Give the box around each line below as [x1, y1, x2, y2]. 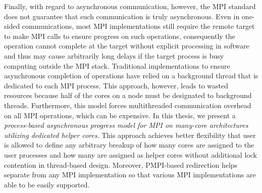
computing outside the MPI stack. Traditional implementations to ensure [4, 60, 230, 71]
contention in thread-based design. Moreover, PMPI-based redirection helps [4, 159, 238, 170]
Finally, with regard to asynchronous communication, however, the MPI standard [4, 1, 256, 11]
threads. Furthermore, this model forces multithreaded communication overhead [4, 100, 251, 110]
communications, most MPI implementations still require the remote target [22, 21, 255, 31]
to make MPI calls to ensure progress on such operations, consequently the [4, 30, 235, 41]
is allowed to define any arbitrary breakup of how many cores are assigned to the [4, 139, 254, 150]
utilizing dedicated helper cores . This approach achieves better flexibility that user [4, 129, 256, 140]
